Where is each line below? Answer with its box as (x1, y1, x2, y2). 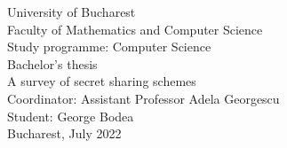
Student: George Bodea (7, 106, 134, 125)
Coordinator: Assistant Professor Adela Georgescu (7, 89, 280, 107)
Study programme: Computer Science (7, 37, 211, 56)
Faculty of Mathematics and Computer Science (7, 19, 263, 38)
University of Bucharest (7, 3, 136, 20)
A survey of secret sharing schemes (7, 72, 196, 90)
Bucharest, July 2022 (7, 124, 122, 143)
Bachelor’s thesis (7, 54, 98, 73)
